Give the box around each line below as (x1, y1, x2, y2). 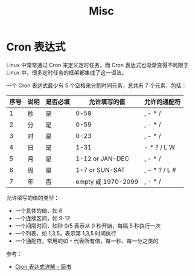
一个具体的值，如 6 (14, 207, 63, 214)
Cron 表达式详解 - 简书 (14, 263, 71, 270)
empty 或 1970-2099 (75, 177, 139, 186)
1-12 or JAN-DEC (75, 154, 129, 163)
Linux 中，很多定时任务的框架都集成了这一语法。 (6, 68, 127, 76)
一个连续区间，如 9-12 (14, 214, 71, 222)
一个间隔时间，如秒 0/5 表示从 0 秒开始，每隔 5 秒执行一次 (14, 222, 161, 229)
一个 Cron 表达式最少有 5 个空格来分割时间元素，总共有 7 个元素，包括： (6, 82, 187, 89)
